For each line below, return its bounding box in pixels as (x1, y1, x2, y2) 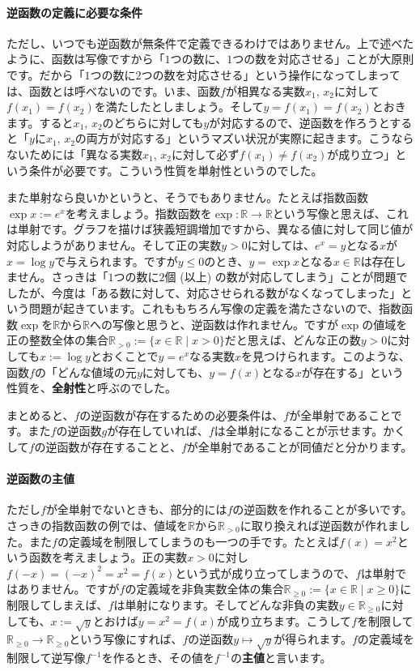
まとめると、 (6, 406, 74, 423)
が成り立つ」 (327, 145, 396, 162)
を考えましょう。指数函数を (65, 204, 212, 221)
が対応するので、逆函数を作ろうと (209, 113, 390, 130)
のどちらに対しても (102, 113, 204, 130)
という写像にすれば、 (69, 630, 183, 647)
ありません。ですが (17, 580, 120, 597)
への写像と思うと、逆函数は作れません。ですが (90, 315, 339, 332)
